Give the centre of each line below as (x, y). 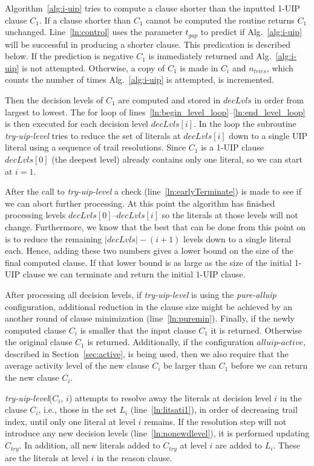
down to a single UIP (268, 135)
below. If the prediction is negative (69, 56)
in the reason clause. (134, 457)
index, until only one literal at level (70, 421)
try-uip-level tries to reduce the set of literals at (93, 135)
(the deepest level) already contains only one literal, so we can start (177, 159)
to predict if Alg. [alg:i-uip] (251, 32)
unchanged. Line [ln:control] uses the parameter (94, 32)
